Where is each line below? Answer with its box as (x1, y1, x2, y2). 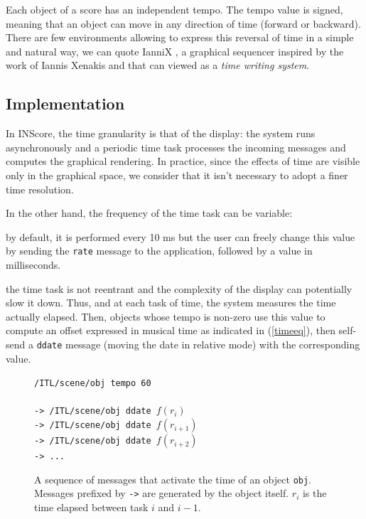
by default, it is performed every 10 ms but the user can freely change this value (6, 229, 355, 244)
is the (302, 486, 327, 501)
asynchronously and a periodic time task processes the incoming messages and (6, 139, 346, 154)
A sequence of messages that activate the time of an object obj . (34, 471, 312, 486)
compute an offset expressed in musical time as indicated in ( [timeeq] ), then (6, 323, 335, 338)
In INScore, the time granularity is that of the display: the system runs (6, 126, 316, 141)
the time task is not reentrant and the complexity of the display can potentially (6, 281, 352, 296)
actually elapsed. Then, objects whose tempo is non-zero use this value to (6, 309, 325, 323)
